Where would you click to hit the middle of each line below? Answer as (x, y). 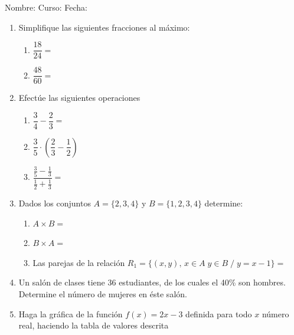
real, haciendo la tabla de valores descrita (94, 325)
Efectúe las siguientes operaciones (79, 98)
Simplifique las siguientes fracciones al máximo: (104, 27)
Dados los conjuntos (55, 203)
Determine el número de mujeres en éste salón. (103, 293)
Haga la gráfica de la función (71, 313)
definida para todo (219, 313)
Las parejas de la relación (79, 262)
